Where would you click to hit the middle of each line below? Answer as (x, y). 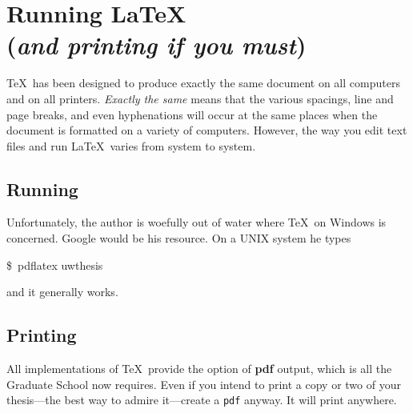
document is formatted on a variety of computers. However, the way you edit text (207, 130)
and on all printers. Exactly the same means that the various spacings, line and (200, 98)
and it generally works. (62, 292)
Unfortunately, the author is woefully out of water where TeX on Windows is (196, 222)
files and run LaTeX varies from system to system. (131, 145)
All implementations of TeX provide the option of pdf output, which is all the (199, 369)
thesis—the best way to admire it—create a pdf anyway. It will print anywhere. (202, 400)
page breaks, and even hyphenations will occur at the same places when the (192, 114)
